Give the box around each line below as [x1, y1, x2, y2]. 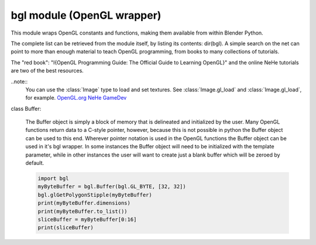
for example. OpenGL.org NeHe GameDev [25, 94, 127, 101]
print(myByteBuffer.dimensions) [37, 200, 131, 206]
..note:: [11, 78, 28, 85]
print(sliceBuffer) [37, 224, 94, 231]
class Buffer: [11, 105, 42, 112]
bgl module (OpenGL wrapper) [11, 9, 162, 22]
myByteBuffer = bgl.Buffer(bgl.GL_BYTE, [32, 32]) [37, 183, 187, 190]
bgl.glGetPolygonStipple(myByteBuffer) [37, 191, 152, 198]
